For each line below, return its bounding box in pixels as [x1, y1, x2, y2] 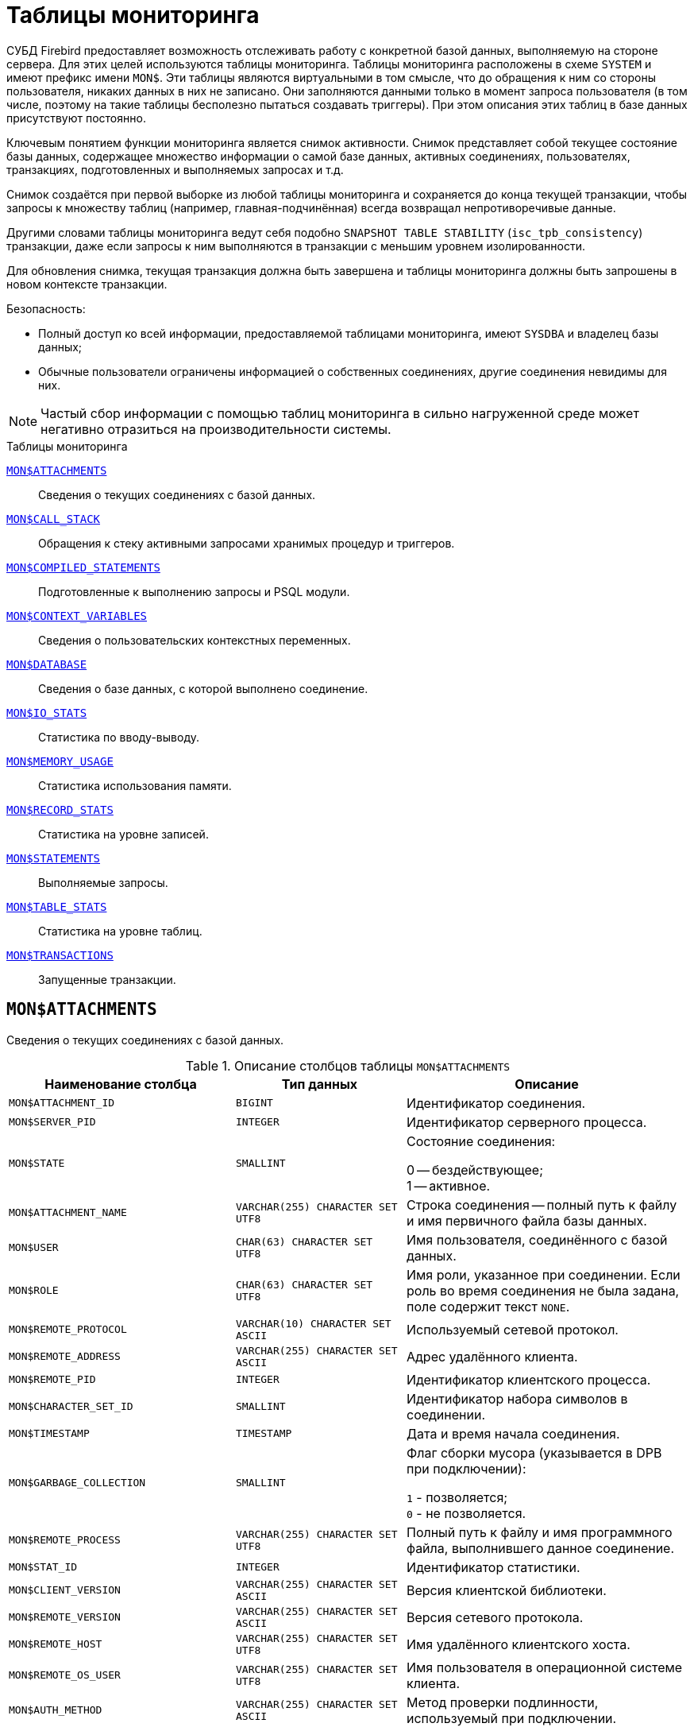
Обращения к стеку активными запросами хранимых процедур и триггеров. [38, 536, 455, 550]
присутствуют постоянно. [6, 110, 146, 125]
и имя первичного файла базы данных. [406, 1212, 647, 1229]
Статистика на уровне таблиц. [38, 924, 202, 938]
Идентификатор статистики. [406, 1559, 580, 1575]
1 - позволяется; [406, 1489, 508, 1505]
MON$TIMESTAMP [9, 1427, 90, 1440]
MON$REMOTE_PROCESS [9, 1534, 121, 1547]
